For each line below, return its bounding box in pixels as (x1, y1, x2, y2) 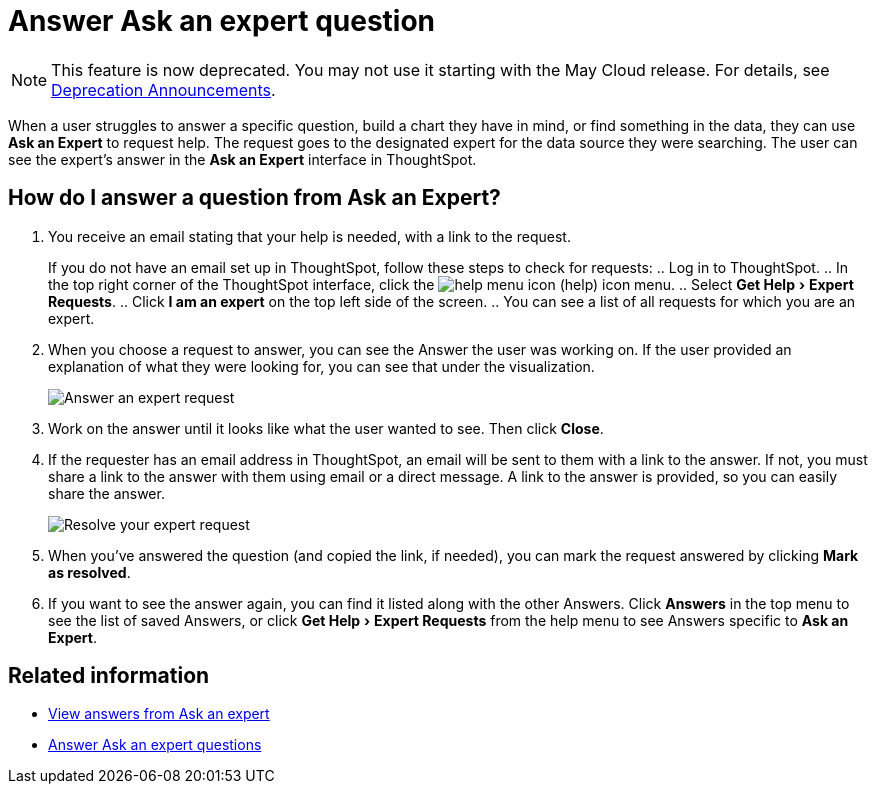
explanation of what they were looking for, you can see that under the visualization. (48, 357, 595, 375)
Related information (8, 663, 210, 689)
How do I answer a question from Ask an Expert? (8, 185, 501, 211)
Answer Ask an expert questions (48, 736, 262, 754)
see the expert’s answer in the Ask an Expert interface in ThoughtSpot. (8, 150, 477, 168)
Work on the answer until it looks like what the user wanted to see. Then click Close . (48, 419, 604, 437)
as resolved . (48, 563, 131, 581)
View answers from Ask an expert (48, 705, 270, 723)
